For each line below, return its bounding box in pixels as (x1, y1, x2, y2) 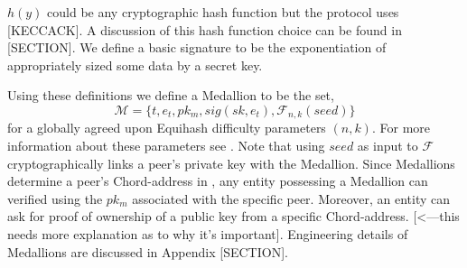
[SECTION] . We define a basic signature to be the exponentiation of (7, 38, 387, 57)
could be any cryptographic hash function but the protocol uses (47, 3, 399, 21)
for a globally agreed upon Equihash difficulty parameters (7, 118, 326, 137)
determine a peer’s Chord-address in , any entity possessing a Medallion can (7, 171, 428, 190)
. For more (371, 118, 431, 137)
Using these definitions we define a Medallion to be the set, (7, 86, 334, 105)
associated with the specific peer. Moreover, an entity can (132, 189, 451, 208)
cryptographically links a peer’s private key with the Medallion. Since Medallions (7, 153, 455, 172)
